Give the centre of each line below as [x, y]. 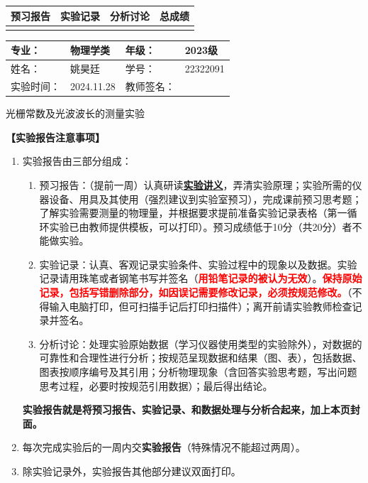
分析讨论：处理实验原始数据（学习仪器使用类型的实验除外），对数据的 [201, 343]
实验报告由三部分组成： [77, 161]
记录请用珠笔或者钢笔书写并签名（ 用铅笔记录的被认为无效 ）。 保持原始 [201, 278]
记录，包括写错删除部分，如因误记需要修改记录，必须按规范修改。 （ [196, 292]
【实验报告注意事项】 [55, 137]
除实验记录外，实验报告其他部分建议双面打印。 [132, 471]
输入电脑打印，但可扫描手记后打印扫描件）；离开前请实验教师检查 [201, 306]
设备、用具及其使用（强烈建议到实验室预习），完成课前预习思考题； [206, 199]
